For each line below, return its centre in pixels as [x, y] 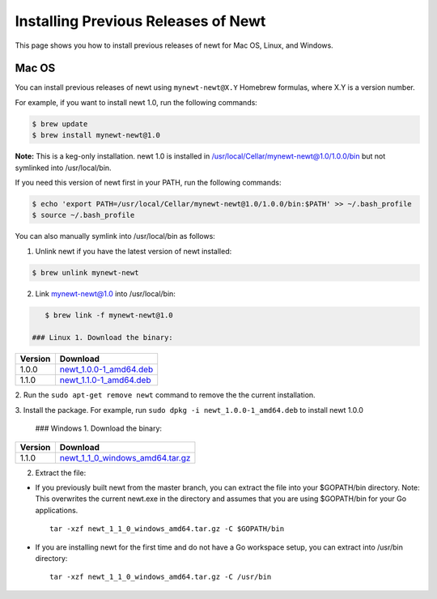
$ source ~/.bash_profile [83, 215]
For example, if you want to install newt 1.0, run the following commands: [136, 102]
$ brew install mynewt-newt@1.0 [96, 135]
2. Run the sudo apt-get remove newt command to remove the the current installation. [165, 395]
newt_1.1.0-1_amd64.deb [105, 380]
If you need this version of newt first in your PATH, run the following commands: [148, 182]
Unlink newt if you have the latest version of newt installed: [134, 251]
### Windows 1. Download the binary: [98, 428]
